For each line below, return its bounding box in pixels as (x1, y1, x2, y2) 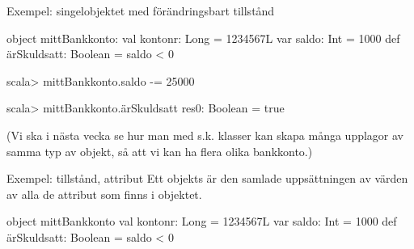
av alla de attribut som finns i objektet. (6, 185, 202, 202)
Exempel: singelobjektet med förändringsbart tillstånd (6, 2, 275, 19)
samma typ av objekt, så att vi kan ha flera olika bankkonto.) (6, 142, 313, 159)
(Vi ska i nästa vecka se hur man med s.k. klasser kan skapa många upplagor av (6, 126, 404, 143)
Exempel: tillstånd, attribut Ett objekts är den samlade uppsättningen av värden (6, 170, 408, 187)
